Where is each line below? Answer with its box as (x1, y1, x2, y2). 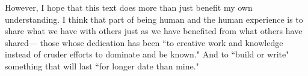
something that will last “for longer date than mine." (5, 59, 199, 72)
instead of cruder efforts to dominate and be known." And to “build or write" (5, 48, 289, 60)
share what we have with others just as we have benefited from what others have (5, 25, 303, 37)
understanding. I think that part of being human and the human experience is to (5, 13, 303, 25)
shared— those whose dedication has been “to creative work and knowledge (5, 36, 283, 48)
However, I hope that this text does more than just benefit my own (5, 1, 253, 13)
